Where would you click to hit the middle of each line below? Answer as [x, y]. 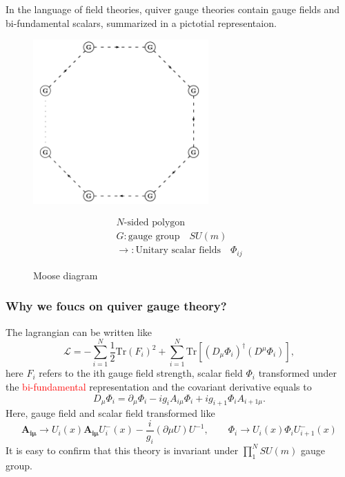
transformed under [298, 373]
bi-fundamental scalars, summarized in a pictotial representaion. [141, 22]
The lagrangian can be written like [79, 331]
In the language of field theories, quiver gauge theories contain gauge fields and [173, 9]
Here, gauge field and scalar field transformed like [110, 413]
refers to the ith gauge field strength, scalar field [141, 373]
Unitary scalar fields [178, 251]
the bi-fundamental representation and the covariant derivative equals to [159, 386]
